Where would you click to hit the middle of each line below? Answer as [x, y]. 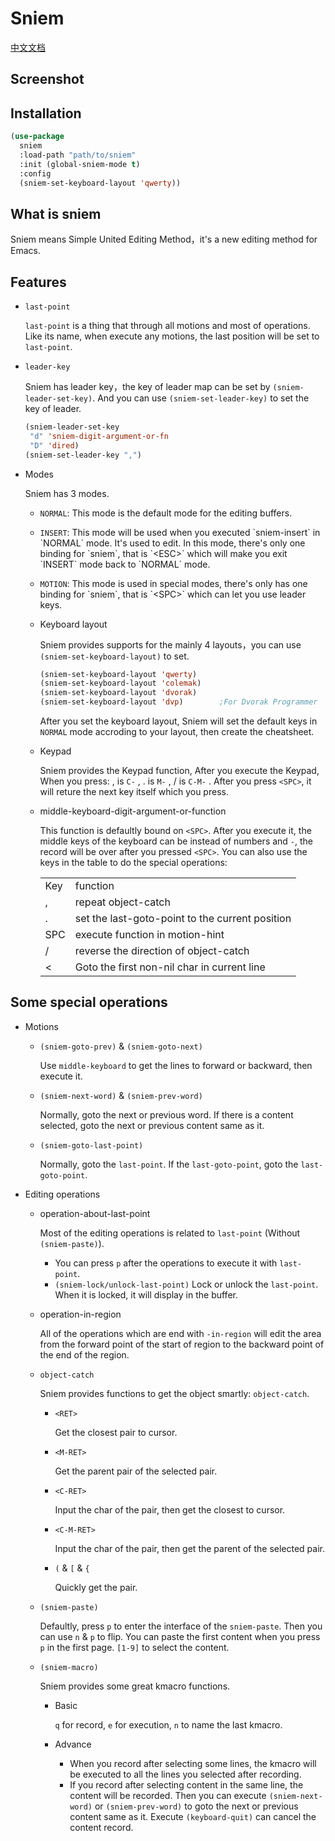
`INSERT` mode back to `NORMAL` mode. [125, 564]
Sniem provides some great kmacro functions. [135, 1686]
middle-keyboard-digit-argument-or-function [133, 811]
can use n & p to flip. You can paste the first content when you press [180, 1636]
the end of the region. [84, 1354]
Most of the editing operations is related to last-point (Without [170, 1233]
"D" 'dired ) [54, 445]
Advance [73, 1744]
